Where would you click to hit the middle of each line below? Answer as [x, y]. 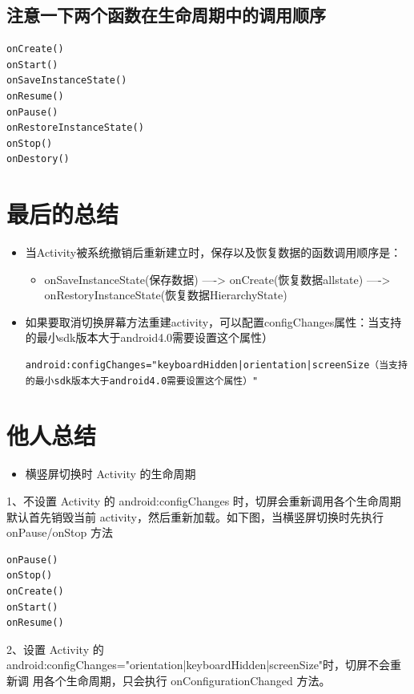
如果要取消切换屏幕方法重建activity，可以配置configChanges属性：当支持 [213, 321]
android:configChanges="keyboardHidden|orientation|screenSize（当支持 [216, 365]
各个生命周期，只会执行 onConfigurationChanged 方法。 [187, 680]
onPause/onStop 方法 [60, 532]
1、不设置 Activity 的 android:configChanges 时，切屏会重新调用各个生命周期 [204, 500]
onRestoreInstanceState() [75, 128]
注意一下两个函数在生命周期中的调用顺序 [166, 15]
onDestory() [38, 159]
